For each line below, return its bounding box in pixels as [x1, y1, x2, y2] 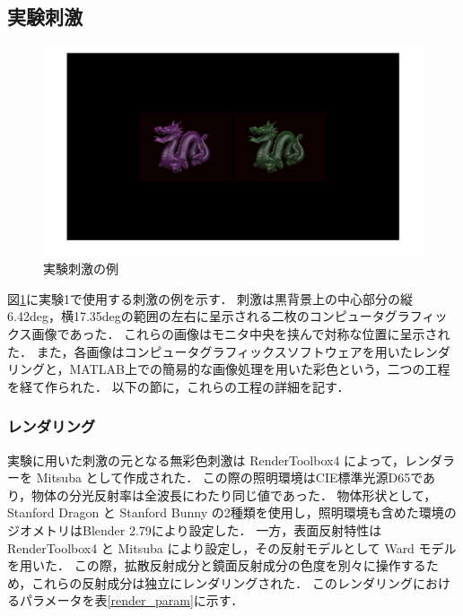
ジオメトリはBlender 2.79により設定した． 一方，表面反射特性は [7, 520, 382, 539]
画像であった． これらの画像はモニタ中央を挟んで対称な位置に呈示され [31, 324, 450, 343]
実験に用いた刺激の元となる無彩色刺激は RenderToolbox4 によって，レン [7, 450, 430, 469]
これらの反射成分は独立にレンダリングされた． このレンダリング [31, 573, 413, 592]
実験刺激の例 [43, 259, 118, 278]
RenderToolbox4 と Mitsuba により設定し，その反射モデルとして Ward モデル [7, 538, 457, 557]
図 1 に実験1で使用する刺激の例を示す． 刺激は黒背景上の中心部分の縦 [7, 289, 414, 308]
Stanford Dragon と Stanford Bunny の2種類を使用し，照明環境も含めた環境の [7, 503, 457, 522]
